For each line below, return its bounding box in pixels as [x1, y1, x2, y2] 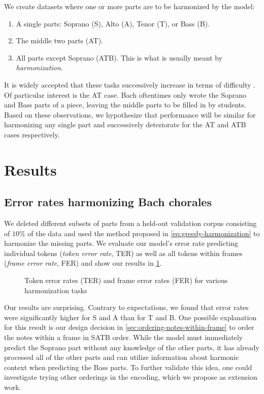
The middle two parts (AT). [16, 35, 104, 46]
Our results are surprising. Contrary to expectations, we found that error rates [4, 302, 249, 313]
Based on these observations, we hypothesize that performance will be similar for [4, 109, 256, 120]
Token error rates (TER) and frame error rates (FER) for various [24, 275, 228, 286]
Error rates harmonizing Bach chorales [4, 194, 212, 210]
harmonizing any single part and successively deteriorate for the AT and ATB [4, 119, 246, 130]
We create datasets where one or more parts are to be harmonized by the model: [4, 1, 255, 11]
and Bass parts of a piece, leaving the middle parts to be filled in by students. [4, 99, 246, 110]
